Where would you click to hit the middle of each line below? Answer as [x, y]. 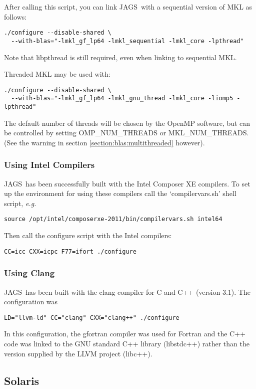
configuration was [31, 302]
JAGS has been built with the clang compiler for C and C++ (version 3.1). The [127, 291]
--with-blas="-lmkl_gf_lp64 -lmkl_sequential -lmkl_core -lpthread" [127, 41]
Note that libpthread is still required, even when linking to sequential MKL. [120, 57]
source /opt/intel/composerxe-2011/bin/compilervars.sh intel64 [113, 219]
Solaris [22, 380]
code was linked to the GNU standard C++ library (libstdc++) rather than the [127, 343]
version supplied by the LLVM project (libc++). [78, 353]
